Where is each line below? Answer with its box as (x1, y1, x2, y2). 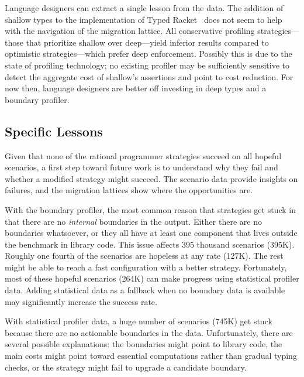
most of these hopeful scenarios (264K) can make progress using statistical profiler (5, 272, 299, 285)
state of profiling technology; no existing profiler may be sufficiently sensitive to (5, 59, 290, 71)
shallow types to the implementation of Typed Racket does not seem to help (5, 13, 282, 25)
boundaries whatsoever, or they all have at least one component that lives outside (5, 227, 298, 239)
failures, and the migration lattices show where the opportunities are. (5, 184, 253, 196)
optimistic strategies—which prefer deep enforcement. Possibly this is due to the (5, 47, 292, 60)
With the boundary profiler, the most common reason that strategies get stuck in (5, 203, 296, 215)
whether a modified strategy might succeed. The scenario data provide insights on (5, 172, 298, 184)
